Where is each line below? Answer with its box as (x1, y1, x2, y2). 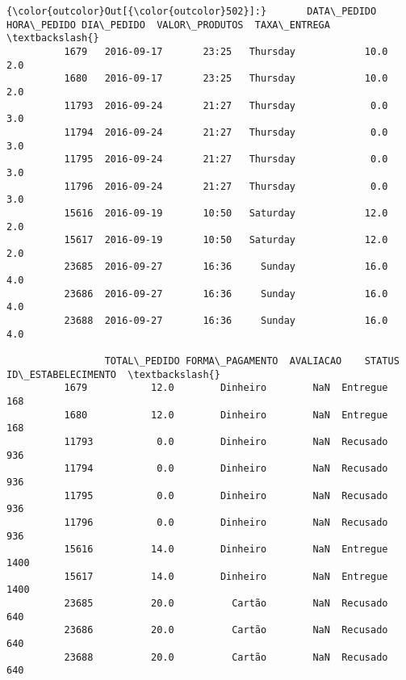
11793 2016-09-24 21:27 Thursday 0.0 (64, 99, 388, 111)
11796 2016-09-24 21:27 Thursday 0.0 (64, 180, 388, 192)
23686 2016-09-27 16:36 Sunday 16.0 (64, 288, 388, 300)
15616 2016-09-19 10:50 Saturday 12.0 (64, 207, 388, 219)
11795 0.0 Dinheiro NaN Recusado (64, 489, 388, 502)
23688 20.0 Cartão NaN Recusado (64, 651, 388, 663)
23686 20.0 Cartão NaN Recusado (64, 624, 388, 636)
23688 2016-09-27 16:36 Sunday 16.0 (64, 315, 388, 327)
